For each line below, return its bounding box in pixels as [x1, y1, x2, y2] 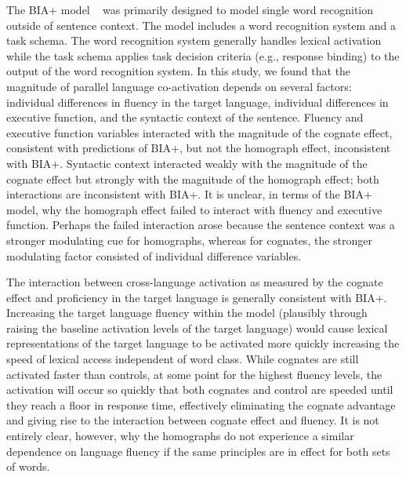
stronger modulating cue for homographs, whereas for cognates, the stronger [6, 231, 372, 248]
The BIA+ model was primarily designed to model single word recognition [6, 2, 374, 17]
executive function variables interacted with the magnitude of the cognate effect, [6, 124, 393, 140]
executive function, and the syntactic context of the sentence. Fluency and [6, 109, 364, 126]
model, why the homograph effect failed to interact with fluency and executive [6, 201, 382, 217]
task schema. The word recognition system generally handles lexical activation [6, 32, 382, 49]
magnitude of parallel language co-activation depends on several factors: [6, 78, 352, 94]
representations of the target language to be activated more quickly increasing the [6, 335, 400, 351]
